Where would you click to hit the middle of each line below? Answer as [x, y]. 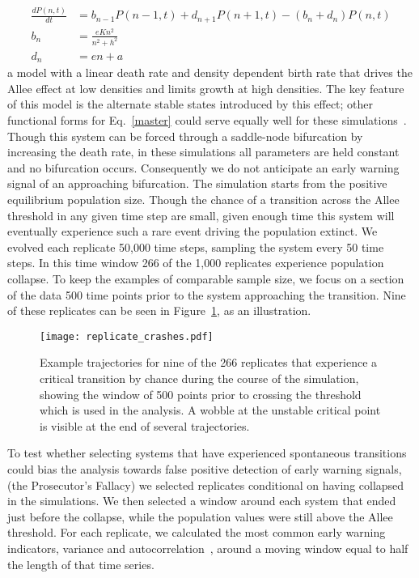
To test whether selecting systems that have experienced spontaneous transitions [207, 453]
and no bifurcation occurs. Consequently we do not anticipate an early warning [203, 167]
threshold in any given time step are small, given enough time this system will [201, 215]
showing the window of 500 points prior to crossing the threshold [201, 394]
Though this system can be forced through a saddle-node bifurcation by [185, 136]
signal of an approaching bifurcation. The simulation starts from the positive [197, 183]
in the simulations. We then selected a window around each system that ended [202, 501]
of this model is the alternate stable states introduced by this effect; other [190, 104]
